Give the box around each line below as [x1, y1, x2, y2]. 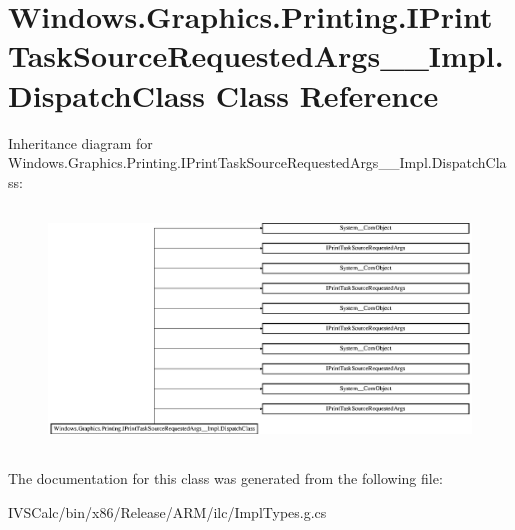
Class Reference [215, 74, 439, 115]
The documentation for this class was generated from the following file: [8, 467, 443, 488]
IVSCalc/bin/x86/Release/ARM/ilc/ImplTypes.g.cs [8, 501, 327, 522]
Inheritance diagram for [8, 132, 153, 153]
